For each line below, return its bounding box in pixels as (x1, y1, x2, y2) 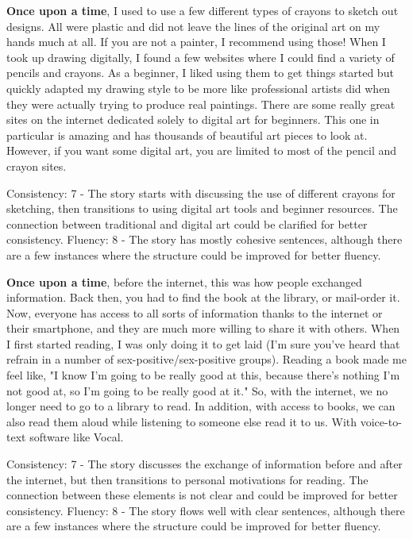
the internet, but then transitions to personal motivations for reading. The (6, 471, 369, 487)
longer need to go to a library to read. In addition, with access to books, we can (6, 398, 396, 414)
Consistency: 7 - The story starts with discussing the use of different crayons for (6, 184, 396, 201)
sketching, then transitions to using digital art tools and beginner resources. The (6, 200, 398, 217)
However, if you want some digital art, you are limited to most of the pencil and (6, 142, 397, 159)
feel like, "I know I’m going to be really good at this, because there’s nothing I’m (6, 367, 400, 383)
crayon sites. (6, 157, 67, 174)
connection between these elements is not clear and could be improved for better (6, 487, 398, 503)
